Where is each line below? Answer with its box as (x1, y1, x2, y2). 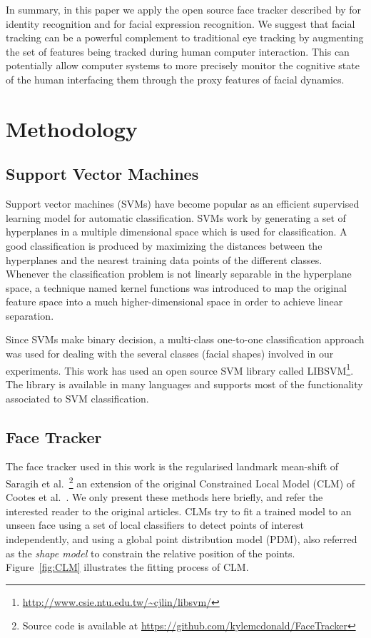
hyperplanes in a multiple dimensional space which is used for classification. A (6, 224, 347, 239)
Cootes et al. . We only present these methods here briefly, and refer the (6, 490, 323, 505)
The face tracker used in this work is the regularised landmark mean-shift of (6, 459, 339, 474)
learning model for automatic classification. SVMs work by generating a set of (6, 210, 346, 225)
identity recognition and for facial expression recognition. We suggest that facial (6, 16, 355, 31)
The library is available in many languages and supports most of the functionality (6, 376, 363, 391)
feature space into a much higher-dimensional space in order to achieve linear (6, 294, 343, 309)
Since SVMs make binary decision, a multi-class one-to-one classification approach (6, 332, 365, 347)
